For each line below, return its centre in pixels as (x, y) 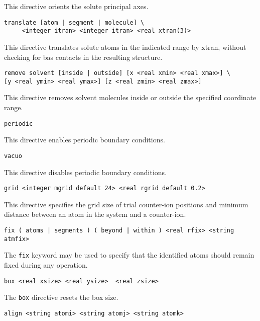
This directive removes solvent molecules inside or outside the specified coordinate (130, 97)
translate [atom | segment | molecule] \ (74, 22)
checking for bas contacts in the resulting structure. (83, 57)
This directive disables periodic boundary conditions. (86, 172)
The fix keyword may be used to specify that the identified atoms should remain (129, 255)
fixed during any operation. (46, 264)
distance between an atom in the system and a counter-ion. (95, 214)
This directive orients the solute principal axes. (76, 6)
